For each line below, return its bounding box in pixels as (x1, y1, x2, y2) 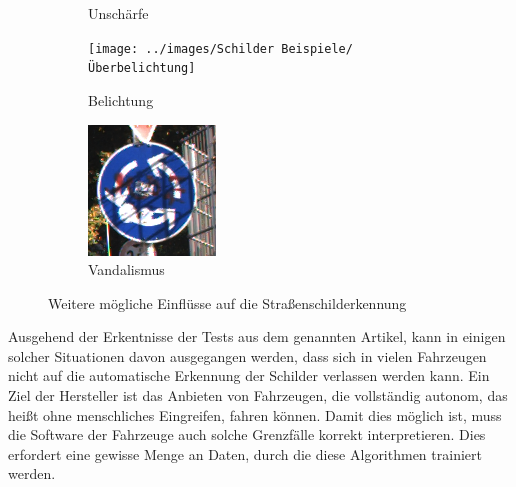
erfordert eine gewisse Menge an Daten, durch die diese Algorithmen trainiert (8, 443, 482, 464)
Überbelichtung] (88, 61, 196, 76)
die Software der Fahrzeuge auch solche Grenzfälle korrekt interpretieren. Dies (8, 424, 486, 445)
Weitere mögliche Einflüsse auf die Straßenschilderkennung (48, 292, 407, 313)
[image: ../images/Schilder (88, 41, 275, 56)
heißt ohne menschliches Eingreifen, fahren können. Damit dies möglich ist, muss (8, 404, 502, 425)
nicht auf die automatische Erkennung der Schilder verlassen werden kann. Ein (8, 365, 490, 386)
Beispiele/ (281, 41, 353, 56)
